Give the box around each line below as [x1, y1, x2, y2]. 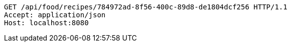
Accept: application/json [4, 11, 106, 19]
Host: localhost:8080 [4, 19, 89, 27]
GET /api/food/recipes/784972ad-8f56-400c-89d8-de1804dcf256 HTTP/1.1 [4, 3, 287, 11]
